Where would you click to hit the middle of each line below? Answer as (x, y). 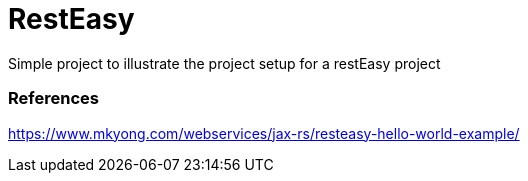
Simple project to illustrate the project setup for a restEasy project (224, 63)
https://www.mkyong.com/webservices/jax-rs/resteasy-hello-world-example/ (264, 133)
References (53, 98)
